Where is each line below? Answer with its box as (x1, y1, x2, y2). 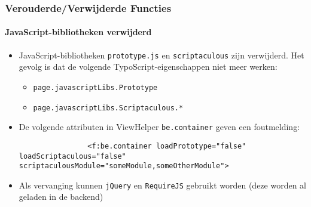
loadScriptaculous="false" (19, 152, 126, 160)
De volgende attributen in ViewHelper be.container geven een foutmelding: (19, 121, 300, 133)
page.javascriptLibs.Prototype (33, 83, 158, 92)
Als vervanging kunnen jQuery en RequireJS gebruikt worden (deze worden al (19, 178, 306, 191)
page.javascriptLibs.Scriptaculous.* (33, 103, 184, 112)
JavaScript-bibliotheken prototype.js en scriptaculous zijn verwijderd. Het (19, 48, 304, 61)
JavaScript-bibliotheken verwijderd (5, 26, 152, 38)
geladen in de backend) (19, 190, 103, 203)
